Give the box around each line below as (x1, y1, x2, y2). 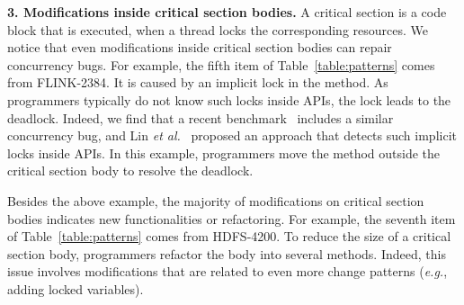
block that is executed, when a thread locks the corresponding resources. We (7, 20, 429, 39)
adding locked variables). (7, 279, 144, 298)
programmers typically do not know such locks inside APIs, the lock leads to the (7, 90, 451, 109)
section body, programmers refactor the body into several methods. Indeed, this (7, 244, 446, 263)
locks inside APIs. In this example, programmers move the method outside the (7, 143, 441, 162)
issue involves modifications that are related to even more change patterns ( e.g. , (7, 262, 448, 281)
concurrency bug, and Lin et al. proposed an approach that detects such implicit (7, 126, 457, 145)
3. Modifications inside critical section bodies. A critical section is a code (7, 3, 447, 21)
